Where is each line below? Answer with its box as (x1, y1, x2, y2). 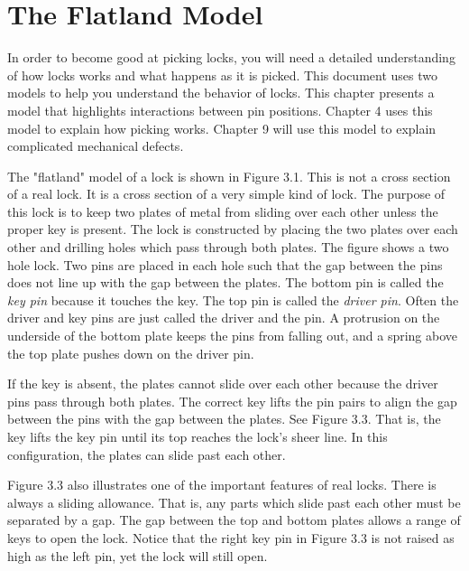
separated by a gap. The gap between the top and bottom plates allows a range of (7, 510, 461, 529)
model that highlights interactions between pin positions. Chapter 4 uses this (7, 100, 433, 119)
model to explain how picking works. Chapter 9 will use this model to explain (7, 118, 437, 137)
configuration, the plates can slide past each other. (7, 445, 286, 463)
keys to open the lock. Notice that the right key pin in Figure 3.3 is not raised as (7, 528, 455, 547)
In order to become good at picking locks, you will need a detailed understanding (7, 48, 455, 67)
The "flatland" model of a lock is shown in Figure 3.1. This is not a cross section (7, 166, 451, 185)
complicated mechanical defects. (7, 136, 184, 155)
